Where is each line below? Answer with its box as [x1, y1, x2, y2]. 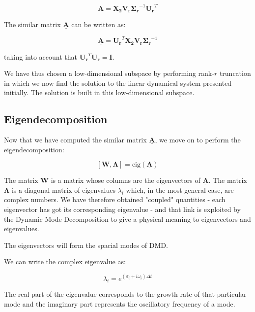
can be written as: [71, 19, 126, 29]
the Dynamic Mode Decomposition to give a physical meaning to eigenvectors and [4, 213, 251, 224]
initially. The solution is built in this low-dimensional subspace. [4, 87, 195, 98]
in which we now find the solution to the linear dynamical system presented [4, 77, 232, 88]
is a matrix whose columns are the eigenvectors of [51, 175, 200, 185]
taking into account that [4, 51, 77, 62]
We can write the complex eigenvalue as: [4, 256, 126, 267]
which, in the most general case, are [126, 184, 234, 195]
